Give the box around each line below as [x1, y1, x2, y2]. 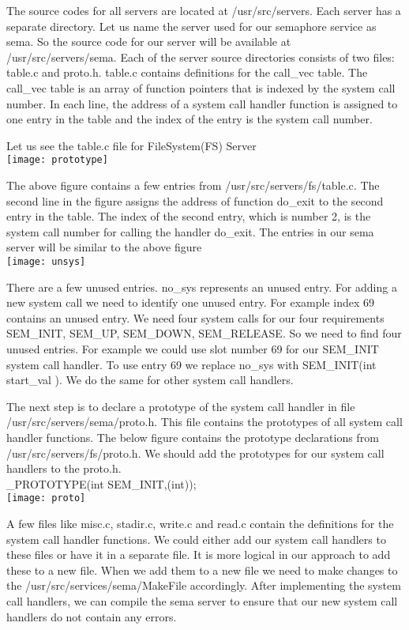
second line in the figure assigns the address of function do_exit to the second [6, 192, 384, 209]
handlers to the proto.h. [6, 460, 122, 477]
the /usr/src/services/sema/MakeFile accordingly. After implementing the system [6, 577, 401, 594]
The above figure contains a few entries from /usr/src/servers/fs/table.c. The [6, 177, 380, 193]
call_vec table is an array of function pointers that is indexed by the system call [6, 79, 396, 96]
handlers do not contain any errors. [6, 608, 177, 624]
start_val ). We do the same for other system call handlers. [6, 372, 294, 388]
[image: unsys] [6, 255, 86, 267]
